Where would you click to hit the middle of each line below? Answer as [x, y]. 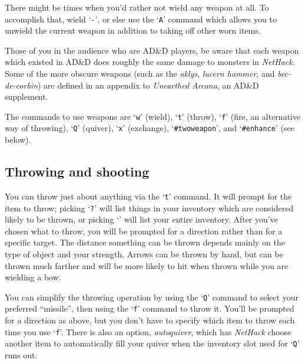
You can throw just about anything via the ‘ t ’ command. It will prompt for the [148, 196]
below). [18, 140]
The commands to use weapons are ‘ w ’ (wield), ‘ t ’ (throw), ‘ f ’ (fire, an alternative [153, 116]
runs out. [21, 355]
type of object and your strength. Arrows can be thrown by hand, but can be [144, 254]
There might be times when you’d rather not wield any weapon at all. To [137, 7]
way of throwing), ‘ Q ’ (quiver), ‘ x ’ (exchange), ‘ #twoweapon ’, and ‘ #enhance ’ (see [150, 128]
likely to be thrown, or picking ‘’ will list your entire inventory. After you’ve [141, 219]
